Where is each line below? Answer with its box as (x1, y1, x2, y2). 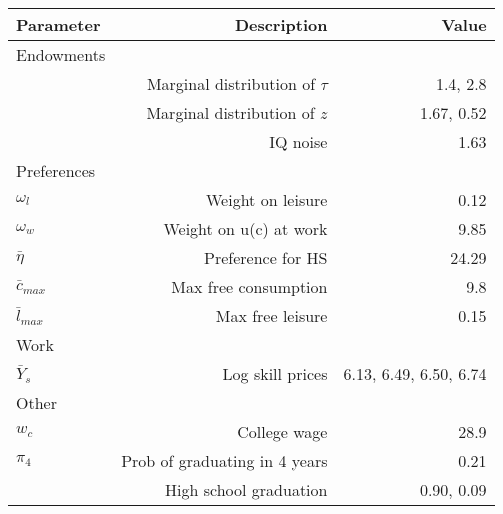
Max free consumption (171, 275, 328, 298)
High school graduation (165, 478, 328, 501)
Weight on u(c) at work (163, 217, 328, 240)
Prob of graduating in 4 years (121, 449, 328, 472)
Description (234, 13, 328, 36)
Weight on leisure (205, 188, 328, 211)
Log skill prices (222, 362, 328, 385)
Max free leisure (215, 304, 328, 327)
